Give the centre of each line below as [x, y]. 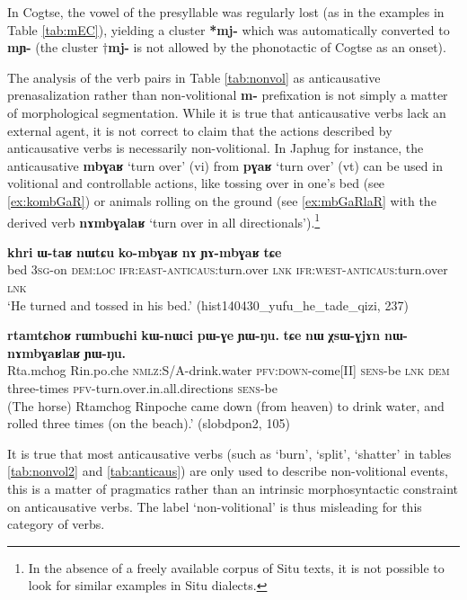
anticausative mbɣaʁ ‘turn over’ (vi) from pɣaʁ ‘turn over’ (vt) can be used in [225, 165]
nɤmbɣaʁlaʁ [44, 352]
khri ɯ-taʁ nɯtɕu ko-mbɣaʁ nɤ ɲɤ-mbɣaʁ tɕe [145, 251]
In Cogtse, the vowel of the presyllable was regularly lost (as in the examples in [226, 12]
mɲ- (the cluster [53, 47]
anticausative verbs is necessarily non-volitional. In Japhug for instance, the [216, 148]
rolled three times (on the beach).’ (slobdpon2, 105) [149, 423]
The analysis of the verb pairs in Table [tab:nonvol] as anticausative [194, 77]
